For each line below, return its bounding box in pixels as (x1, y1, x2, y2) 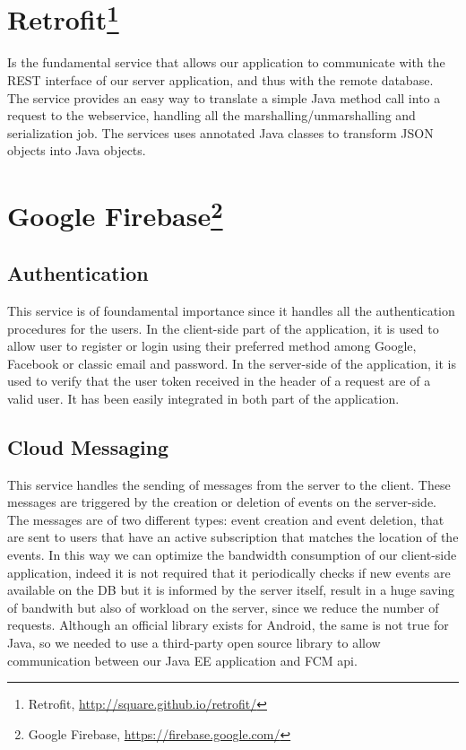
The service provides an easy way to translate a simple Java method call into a (7, 88, 441, 107)
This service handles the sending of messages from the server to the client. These (7, 475, 451, 493)
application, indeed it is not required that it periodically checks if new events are (7, 562, 451, 581)
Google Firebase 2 (7, 194, 223, 234)
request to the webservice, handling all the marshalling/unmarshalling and (7, 106, 416, 125)
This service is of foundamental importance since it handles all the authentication (7, 301, 455, 319)
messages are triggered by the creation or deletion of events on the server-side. (7, 493, 436, 511)
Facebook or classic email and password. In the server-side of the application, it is (7, 353, 456, 372)
